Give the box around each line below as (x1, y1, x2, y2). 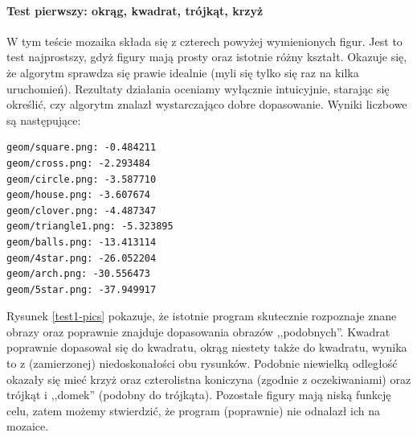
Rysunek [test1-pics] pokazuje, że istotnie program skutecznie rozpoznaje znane (6, 307, 397, 324)
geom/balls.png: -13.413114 (6, 236, 157, 248)
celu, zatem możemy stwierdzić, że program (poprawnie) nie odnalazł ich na (6, 402, 380, 418)
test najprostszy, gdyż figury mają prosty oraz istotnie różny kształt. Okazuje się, (6, 48, 407, 65)
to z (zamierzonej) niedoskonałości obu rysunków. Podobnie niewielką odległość (6, 355, 398, 372)
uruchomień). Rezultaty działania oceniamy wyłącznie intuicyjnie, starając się (6, 80, 390, 97)
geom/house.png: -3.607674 (6, 189, 150, 201)
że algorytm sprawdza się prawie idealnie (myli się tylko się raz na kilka (6, 64, 359, 80)
